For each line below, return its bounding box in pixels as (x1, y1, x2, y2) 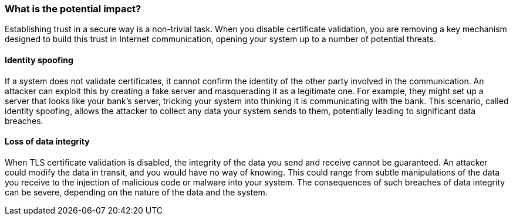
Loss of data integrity (5, 136, 90, 147)
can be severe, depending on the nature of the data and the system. (5, 187, 268, 197)
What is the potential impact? (5, 3, 141, 15)
